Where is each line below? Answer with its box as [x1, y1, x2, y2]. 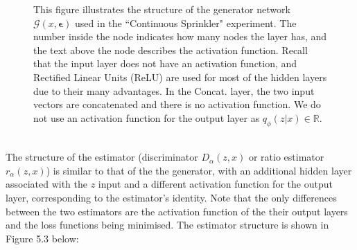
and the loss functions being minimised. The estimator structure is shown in [6, 217, 329, 232]
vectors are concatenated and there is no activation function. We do [33, 97, 321, 111]
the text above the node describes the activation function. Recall [33, 42, 308, 57]
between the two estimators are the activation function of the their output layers [6, 204, 348, 218]
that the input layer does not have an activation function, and [33, 56, 297, 71]
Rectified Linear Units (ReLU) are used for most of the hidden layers [33, 69, 327, 84]
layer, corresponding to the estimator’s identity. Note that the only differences [6, 190, 337, 204]
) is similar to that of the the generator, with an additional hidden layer [46, 163, 352, 177]
